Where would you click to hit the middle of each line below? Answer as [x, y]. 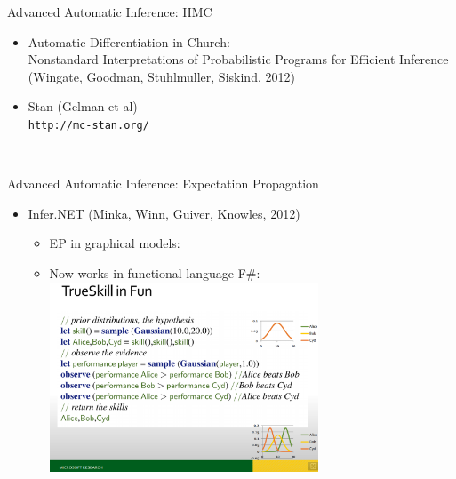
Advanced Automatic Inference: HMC [110, 12]
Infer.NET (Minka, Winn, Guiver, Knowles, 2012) [164, 213]
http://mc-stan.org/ [88, 125]
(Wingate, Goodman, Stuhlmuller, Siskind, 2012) [161, 76]
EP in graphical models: [115, 243]
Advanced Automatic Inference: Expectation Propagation [163, 184]
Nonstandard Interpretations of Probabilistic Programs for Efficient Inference [238, 59]
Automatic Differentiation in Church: [129, 41]
